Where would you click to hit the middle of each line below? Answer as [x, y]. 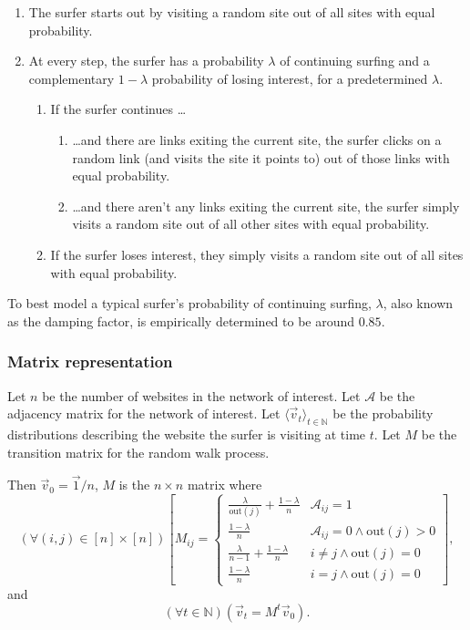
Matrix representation [90, 361]
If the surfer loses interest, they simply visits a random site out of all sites [257, 254]
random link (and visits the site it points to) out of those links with [261, 157]
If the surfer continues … [118, 109]
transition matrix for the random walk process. [138, 452]
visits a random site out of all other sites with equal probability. [251, 224]
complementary [72, 78]
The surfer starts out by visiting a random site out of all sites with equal [232, 12]
